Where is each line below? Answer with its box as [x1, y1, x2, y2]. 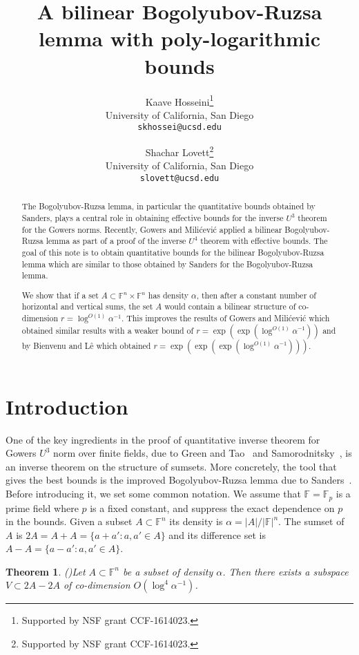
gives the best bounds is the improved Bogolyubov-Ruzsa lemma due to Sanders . [6, 473, 352, 487]
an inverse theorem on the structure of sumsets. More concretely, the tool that [6, 459, 337, 473]
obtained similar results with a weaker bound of [21, 324, 194, 336]
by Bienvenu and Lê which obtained [21, 339, 151, 351]
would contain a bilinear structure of [164, 301, 296, 312]
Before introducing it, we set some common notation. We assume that [6, 486, 301, 501]
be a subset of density [123, 564, 213, 578]
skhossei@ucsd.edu [137, 122, 222, 133]
